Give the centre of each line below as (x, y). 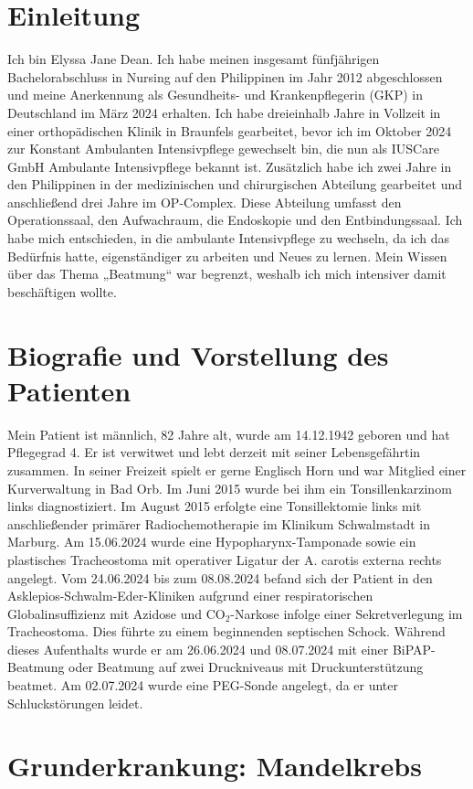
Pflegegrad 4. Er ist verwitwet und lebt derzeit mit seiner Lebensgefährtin (214, 452)
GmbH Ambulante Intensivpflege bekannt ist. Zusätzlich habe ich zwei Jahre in (230, 166)
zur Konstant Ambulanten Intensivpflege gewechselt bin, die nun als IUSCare (223, 149)
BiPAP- (414, 649)
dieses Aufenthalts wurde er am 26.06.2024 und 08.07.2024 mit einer (198, 649)
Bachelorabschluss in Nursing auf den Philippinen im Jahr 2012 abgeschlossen (225, 76)
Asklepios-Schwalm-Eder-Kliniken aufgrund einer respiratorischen (190, 596)
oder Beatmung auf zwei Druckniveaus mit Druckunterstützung (246, 667)
